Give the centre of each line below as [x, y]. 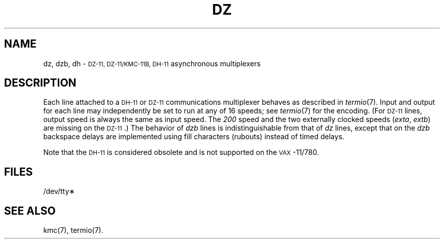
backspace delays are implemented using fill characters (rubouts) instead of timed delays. [194, 137]
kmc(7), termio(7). [73, 230]
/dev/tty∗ [59, 191]
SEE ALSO [30, 211]
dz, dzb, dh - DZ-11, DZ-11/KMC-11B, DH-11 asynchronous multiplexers [152, 63]
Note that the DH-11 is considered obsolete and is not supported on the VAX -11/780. [181, 152]
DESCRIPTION [40, 83]
